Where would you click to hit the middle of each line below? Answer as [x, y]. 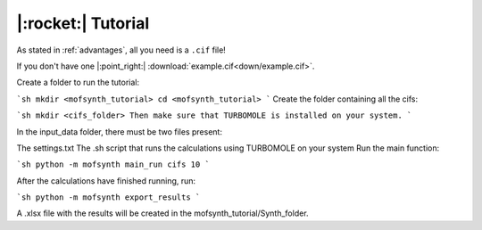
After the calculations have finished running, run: [106, 181]
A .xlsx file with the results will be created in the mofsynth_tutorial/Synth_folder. [162, 213]
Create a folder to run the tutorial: [78, 82]
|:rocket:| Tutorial [83, 23]
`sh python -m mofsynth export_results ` [108, 197]
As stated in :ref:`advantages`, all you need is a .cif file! [121, 50]
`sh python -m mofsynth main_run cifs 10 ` [113, 164]
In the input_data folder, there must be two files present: [120, 131]
